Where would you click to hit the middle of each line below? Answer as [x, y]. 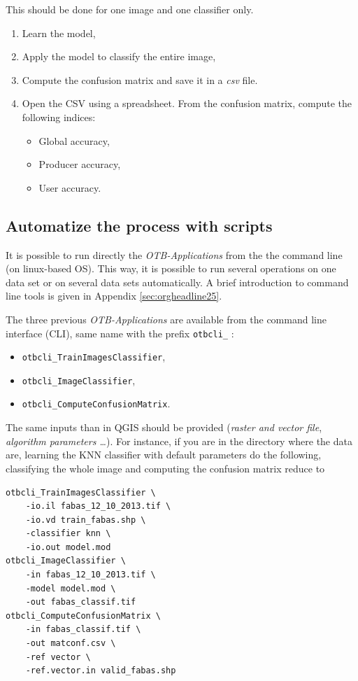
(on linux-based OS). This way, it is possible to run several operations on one [171, 268]
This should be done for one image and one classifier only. [130, 9]
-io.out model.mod [68, 547]
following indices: [59, 117]
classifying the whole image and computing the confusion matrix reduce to [165, 468]
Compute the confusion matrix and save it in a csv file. [140, 79]
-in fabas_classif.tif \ [83, 630]
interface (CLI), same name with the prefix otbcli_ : [120, 333]
